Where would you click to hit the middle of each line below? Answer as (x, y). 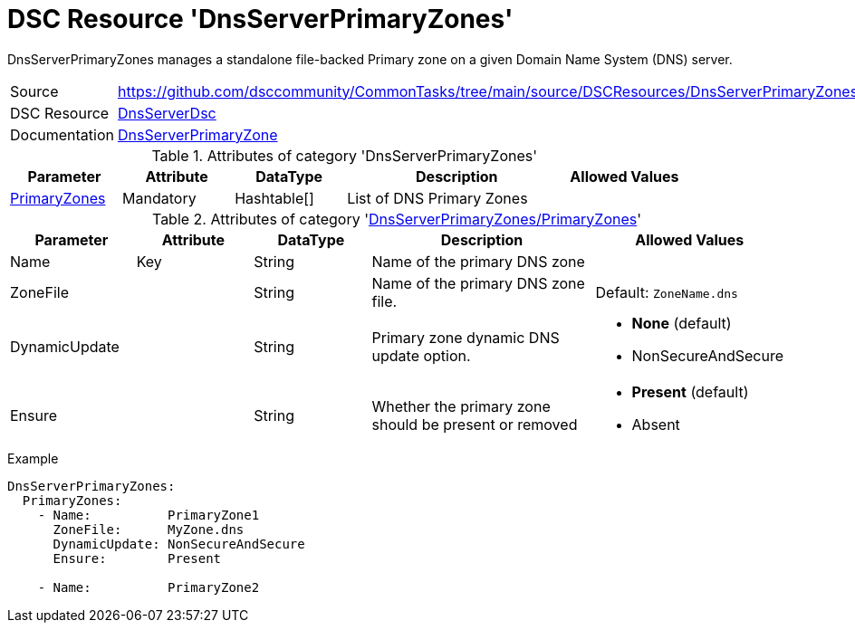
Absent (656, 424)
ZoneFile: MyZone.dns (149, 529)
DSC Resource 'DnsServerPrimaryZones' (260, 19)
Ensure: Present (137, 558)
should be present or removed (475, 424)
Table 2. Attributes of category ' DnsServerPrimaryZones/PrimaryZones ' (397, 219)
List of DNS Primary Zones (437, 198)
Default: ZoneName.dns (667, 292)
